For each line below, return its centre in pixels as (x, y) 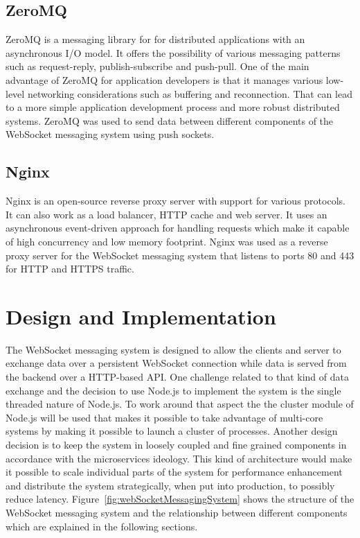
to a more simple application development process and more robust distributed (173, 107)
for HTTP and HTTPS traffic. (70, 269)
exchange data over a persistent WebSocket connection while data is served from (176, 363)
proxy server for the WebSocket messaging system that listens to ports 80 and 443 (180, 255)
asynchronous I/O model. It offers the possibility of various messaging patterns (173, 52)
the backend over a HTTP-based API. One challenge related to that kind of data (177, 377)
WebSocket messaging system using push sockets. (110, 134)
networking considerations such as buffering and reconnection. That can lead (190, 93)
